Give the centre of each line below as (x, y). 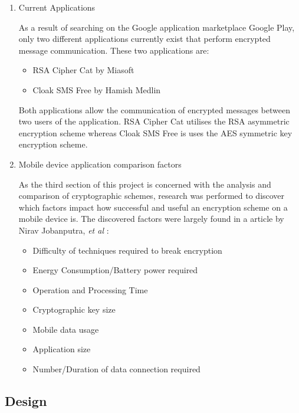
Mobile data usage (66, 329)
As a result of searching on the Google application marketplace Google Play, (157, 27)
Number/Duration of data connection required (116, 369)
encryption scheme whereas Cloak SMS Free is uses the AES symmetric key (155, 132)
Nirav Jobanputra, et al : (64, 230)
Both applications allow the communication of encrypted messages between (154, 109)
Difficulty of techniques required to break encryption (127, 250)
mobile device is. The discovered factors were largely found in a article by (151, 219)
